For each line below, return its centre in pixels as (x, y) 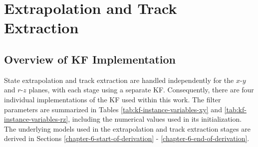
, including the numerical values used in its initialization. (155, 119)
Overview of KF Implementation (90, 59)
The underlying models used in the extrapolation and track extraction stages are (128, 128)
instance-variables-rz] (36, 119)
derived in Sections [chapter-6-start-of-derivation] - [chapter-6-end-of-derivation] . (127, 138)
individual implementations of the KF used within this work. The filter (113, 99)
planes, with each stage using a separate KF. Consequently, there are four (141, 90)
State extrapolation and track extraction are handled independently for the (119, 80)
